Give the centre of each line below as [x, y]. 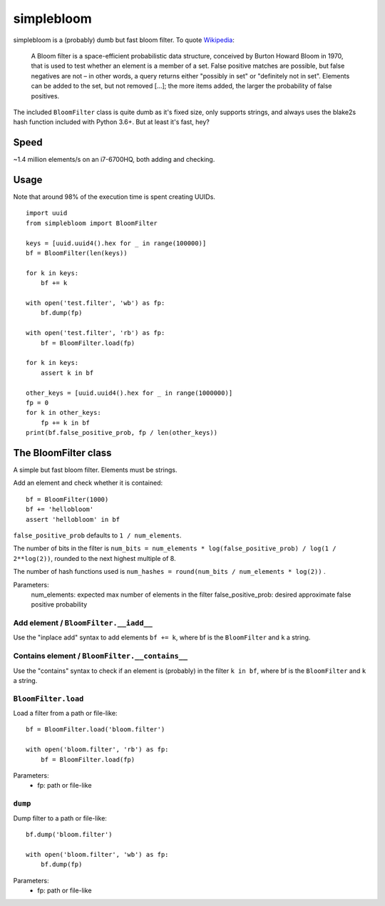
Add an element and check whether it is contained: [88, 483]
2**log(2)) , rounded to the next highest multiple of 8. [94, 558]
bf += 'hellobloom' [60, 509]
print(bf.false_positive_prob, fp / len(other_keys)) [122, 433]
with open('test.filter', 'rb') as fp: [96, 333]
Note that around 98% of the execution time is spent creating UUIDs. [114, 197]
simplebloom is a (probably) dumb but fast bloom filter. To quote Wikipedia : [124, 40]
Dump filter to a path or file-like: [60, 818]
